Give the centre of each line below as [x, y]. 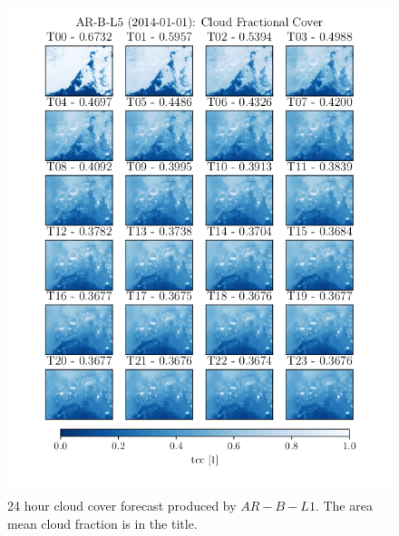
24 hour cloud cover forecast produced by [122, 505]
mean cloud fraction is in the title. [102, 523]
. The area [344, 505]
